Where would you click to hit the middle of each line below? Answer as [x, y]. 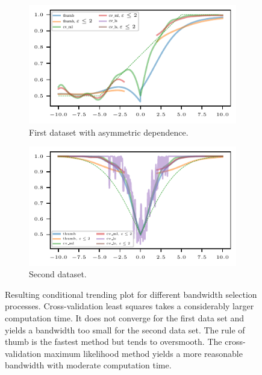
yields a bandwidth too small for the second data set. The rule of [125, 329]
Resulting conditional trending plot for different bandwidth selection [131, 294]
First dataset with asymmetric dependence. [109, 132]
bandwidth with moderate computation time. [88, 365]
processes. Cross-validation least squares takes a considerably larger [129, 306]
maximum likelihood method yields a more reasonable [143, 353]
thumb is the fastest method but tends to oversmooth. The [114, 342]
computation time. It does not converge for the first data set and [124, 318]
